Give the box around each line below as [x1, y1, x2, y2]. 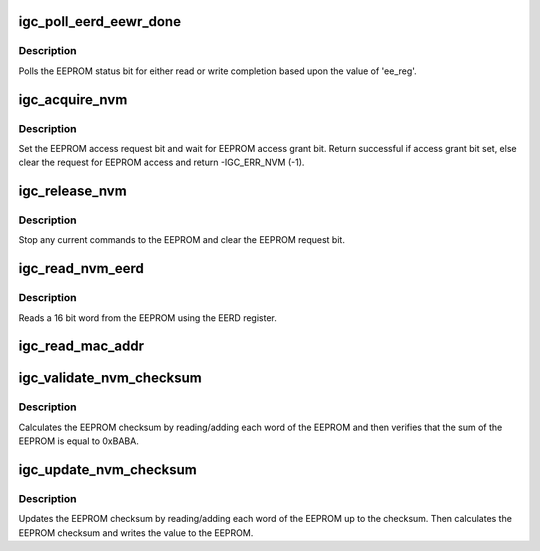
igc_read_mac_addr [18, 338, 145, 355]
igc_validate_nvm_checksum [18, 370, 202, 387]
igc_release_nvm [18, 183, 127, 200]
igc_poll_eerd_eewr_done [18, 13, 182, 30]
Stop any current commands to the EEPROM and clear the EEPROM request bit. [18, 234, 345, 246]
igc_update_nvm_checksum [18, 461, 197, 478]
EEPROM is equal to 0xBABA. [18, 435, 139, 447]
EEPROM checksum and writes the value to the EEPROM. [18, 526, 254, 539]
